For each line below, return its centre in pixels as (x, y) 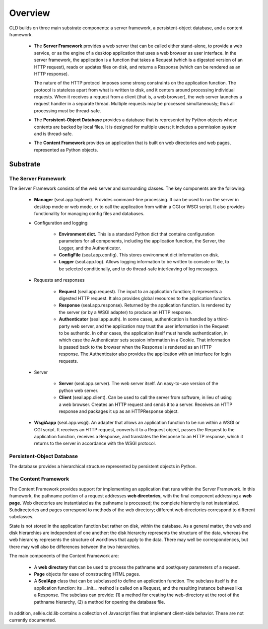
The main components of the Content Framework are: (64, 556)
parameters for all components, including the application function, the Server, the (142, 241)
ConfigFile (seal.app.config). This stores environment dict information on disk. (139, 255)
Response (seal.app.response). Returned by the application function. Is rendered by (145, 305)
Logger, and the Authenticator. (90, 248)
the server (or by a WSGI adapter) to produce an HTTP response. (125, 312)
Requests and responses (59, 280)
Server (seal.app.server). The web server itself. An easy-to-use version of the (138, 384)
